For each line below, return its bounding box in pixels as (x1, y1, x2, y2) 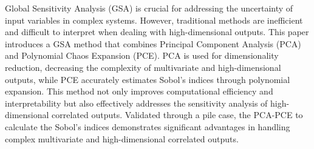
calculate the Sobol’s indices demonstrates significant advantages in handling (5, 120, 290, 133)
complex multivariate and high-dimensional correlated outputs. (5, 132, 239, 145)
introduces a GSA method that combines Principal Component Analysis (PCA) (5, 37, 301, 50)
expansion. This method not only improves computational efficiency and (5, 85, 273, 98)
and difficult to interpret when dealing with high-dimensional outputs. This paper (5, 25, 309, 38)
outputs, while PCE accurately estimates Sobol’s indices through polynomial (5, 73, 290, 85)
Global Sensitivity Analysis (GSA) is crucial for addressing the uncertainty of (5, 2, 293, 14)
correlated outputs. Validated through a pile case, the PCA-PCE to (52, 108, 303, 121)
